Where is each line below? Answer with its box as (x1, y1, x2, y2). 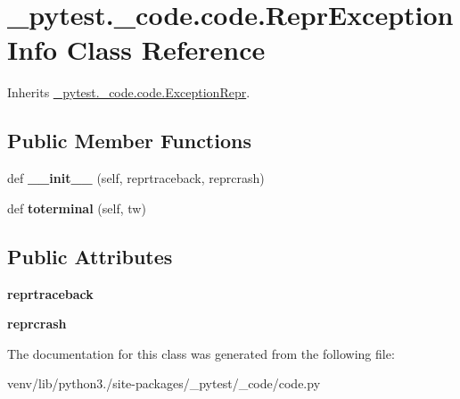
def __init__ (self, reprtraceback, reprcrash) (7, 169, 265, 187)
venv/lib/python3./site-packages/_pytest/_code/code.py (7, 374, 321, 393)
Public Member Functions (7, 127, 251, 154)
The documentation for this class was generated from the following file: (7, 344, 395, 362)
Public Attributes (7, 242, 173, 270)
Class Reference (66, 31, 266, 68)
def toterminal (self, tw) (7, 198, 146, 217)
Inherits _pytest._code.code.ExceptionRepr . (7, 83, 251, 102)
